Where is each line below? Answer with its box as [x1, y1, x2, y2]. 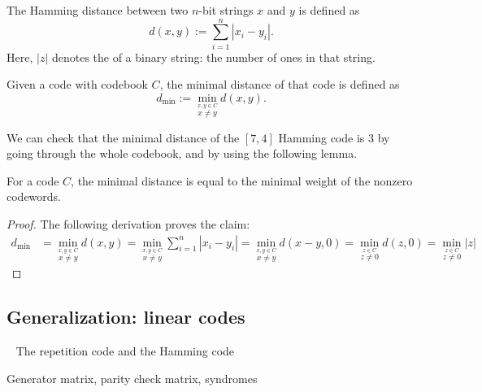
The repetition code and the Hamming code [15, 342, 235, 359]
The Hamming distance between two [7, 2, 189, 18]
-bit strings [198, 2, 254, 18]
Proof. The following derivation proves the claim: [7, 216, 250, 233]
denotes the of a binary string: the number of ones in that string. [51, 48, 376, 65]
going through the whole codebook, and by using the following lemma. [7, 145, 358, 162]
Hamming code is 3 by [278, 128, 390, 146]
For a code [7, 172, 59, 189]
